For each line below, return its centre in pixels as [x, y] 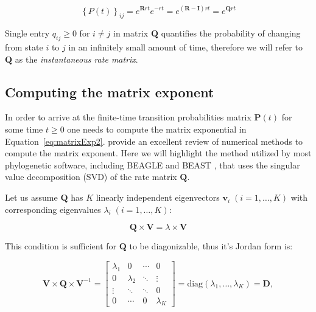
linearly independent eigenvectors [158, 197]
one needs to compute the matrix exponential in [157, 129]
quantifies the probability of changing [231, 33]
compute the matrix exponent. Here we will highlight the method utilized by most [158, 153]
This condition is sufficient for [61, 246]
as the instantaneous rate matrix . [76, 59]
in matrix [131, 33]
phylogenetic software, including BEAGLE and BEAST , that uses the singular [153, 165]
